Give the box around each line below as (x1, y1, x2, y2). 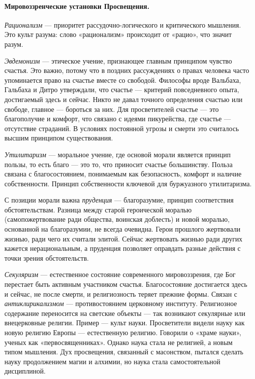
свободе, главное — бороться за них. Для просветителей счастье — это (4, 103, 219, 114)
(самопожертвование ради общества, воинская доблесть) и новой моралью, (4, 214, 230, 224)
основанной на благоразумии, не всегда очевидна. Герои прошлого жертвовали (4, 224, 241, 234)
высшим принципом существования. (4, 133, 113, 143)
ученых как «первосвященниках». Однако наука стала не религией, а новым (4, 337, 233, 347)
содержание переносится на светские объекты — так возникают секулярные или (4, 308, 246, 318)
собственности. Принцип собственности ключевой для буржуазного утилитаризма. (4, 178, 252, 188)
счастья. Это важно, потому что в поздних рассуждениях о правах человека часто (4, 65, 249, 75)
